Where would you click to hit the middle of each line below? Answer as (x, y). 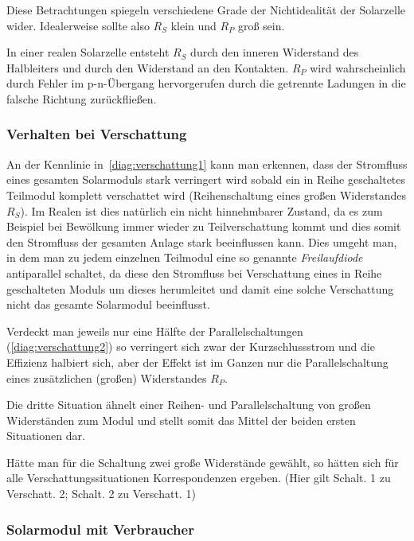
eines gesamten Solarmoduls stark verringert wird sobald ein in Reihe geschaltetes (206, 179)
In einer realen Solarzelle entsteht (88, 52)
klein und (193, 25)
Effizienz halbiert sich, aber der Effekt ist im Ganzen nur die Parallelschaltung (197, 362)
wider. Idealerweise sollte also (78, 25)
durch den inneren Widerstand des (275, 52)
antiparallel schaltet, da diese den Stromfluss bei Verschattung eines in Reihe (194, 272)
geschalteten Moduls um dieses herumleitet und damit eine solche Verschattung (200, 288)
